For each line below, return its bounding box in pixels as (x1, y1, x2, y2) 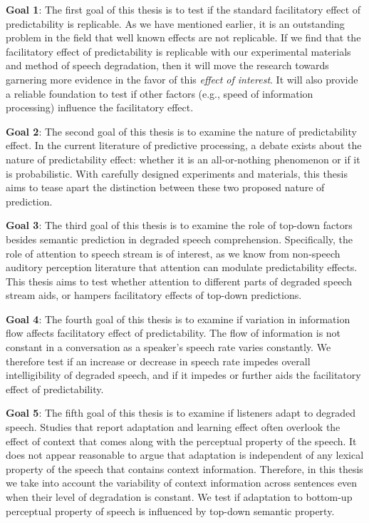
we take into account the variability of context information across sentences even (6, 475, 358, 490)
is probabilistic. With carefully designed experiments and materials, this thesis (6, 166, 348, 181)
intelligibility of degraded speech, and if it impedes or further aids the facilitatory (6, 367, 361, 382)
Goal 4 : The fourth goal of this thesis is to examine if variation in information (6, 311, 350, 326)
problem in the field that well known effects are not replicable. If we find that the (6, 30, 361, 45)
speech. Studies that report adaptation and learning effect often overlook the (6, 420, 341, 435)
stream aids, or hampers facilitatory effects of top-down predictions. (6, 288, 302, 303)
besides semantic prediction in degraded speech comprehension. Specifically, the (6, 231, 353, 246)
